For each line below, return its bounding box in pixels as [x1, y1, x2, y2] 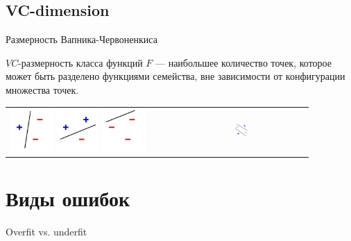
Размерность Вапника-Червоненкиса [6, 32, 157, 47]
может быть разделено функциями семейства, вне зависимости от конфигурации [6, 69, 345, 83]
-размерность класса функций [18, 55, 143, 69]
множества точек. [6, 82, 79, 97]
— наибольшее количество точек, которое [155, 55, 332, 69]
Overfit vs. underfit [6, 224, 87, 239]
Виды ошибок [6, 184, 130, 213]
